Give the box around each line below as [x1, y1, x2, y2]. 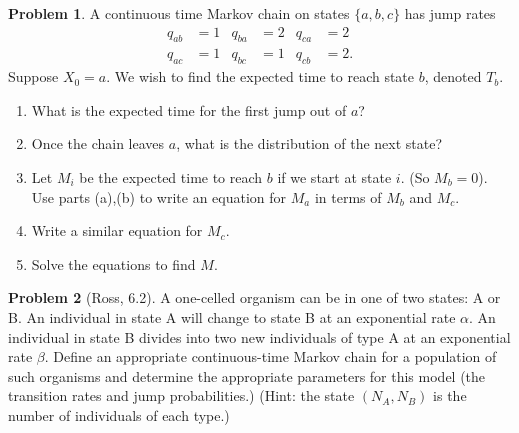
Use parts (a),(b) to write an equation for [31, 186, 287, 207]
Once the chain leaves [31, 133, 165, 154]
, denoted [424, 66, 482, 87]
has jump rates [404, 3, 496, 23]
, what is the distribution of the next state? [176, 133, 443, 154]
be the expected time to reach [79, 167, 263, 188]
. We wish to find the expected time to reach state [106, 66, 415, 87]
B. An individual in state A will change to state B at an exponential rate [8, 307, 456, 327]
